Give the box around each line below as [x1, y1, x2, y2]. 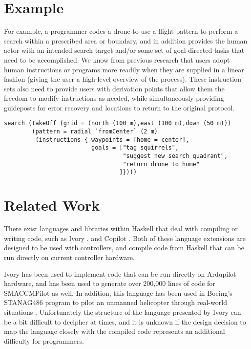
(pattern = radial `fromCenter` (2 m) [32, 128, 158, 135]
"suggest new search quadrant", [123, 153, 228, 160]
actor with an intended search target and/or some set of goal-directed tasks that [4, 45, 245, 55]
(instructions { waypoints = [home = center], [35, 136, 189, 143]
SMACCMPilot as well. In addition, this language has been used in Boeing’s [4, 287, 232, 298]
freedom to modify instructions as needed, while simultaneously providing [4, 93, 224, 103]
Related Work [4, 195, 100, 215]
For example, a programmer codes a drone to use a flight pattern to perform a [4, 26, 238, 36]
